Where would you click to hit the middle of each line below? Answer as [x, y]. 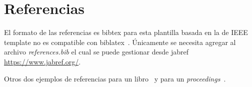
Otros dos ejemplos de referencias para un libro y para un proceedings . [115, 78]
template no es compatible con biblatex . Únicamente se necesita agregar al [120, 42]
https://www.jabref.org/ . [42, 61]
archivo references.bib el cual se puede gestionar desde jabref [96, 52]
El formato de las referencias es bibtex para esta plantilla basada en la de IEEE [126, 32]
